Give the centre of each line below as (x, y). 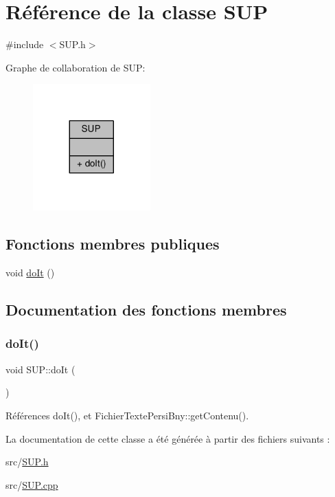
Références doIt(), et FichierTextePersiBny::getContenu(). (127, 415)
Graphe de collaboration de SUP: (76, 67)
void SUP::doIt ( (41, 369)
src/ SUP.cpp (32, 484)
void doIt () (30, 273)
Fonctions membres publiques (113, 244)
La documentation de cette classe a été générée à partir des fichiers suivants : (168, 438)
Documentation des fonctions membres (146, 310)
